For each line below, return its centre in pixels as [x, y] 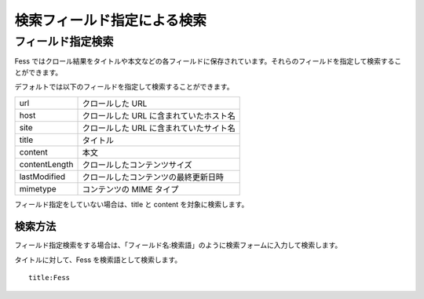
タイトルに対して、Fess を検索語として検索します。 [98, 260]
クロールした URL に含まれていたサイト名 [159, 128]
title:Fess [49, 278]
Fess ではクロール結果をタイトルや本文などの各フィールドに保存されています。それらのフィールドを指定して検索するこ [208, 61]
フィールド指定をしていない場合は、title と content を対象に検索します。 [132, 204]
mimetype [38, 188]
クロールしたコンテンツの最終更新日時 [153, 177]
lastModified [42, 177]
